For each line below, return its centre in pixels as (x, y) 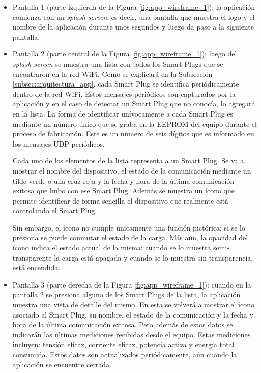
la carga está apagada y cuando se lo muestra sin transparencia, (154, 257)
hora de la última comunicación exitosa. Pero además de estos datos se (123, 324)
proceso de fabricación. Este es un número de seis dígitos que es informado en (133, 134)
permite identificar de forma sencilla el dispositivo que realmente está (121, 200)
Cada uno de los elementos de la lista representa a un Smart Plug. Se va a (128, 161)
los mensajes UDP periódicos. (59, 143)
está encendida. (36, 267)
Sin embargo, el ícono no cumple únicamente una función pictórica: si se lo (129, 227)
